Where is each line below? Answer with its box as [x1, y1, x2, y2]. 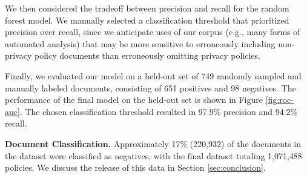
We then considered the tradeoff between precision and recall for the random [5, 2, 289, 14]
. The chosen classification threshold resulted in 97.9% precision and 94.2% [19, 105, 298, 117]
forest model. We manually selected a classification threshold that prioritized [5, 13, 289, 26]
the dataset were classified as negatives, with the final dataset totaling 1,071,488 [5, 149, 302, 162]
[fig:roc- [265, 93, 294, 106]
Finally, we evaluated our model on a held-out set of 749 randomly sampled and [5, 69, 302, 82]
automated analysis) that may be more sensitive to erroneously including [5, 37, 276, 50]
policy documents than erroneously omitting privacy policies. [35, 49, 260, 62]
